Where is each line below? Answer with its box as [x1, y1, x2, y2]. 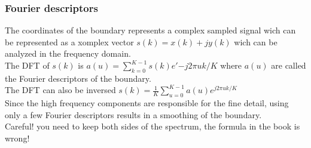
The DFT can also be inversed [5, 84, 116, 96]
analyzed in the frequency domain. [5, 47, 131, 60]
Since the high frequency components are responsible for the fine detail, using [5, 97, 289, 109]
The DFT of [5, 59, 50, 71]
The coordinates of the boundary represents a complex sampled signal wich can [5, 24, 296, 36]
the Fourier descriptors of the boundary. [5, 72, 151, 84]
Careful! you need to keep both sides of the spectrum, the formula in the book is [5, 120, 300, 132]
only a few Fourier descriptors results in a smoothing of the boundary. [5, 108, 262, 121]
